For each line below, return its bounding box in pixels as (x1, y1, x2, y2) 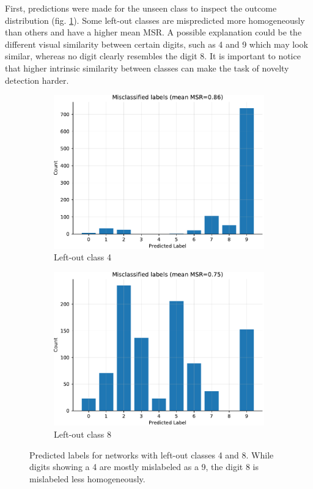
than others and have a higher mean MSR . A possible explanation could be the (5, 26, 302, 39)
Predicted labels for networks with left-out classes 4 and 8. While (29, 448, 274, 461)
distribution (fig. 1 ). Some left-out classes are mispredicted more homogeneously (5, 13, 305, 26)
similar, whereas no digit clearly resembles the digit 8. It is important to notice (5, 50, 301, 62)
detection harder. (5, 73, 69, 86)
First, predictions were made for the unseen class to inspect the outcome (5, 2, 277, 14)
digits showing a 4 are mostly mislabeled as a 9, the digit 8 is (29, 460, 259, 473)
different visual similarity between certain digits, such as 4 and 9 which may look (5, 37, 308, 50)
